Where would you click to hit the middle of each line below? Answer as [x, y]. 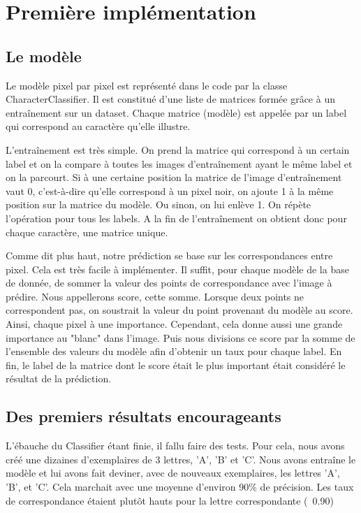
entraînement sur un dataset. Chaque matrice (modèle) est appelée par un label [176, 112]
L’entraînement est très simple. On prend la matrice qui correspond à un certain [178, 149]
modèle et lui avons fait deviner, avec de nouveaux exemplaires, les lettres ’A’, [173, 473]
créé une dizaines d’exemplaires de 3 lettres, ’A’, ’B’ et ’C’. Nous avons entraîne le [181, 459]
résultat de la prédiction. [59, 378]
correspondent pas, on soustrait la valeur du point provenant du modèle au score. [179, 310]
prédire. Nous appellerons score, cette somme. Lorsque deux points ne [155, 296]
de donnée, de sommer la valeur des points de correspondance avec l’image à [169, 283]
